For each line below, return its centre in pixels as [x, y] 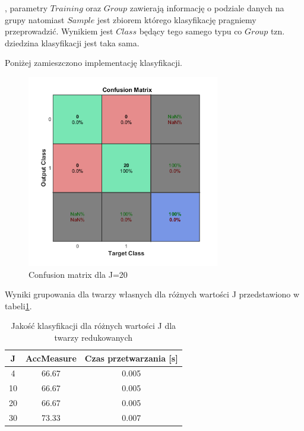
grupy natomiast [35, 19]
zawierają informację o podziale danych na [207, 8]
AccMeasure [51, 358]
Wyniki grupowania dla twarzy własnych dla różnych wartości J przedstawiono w [152, 294]
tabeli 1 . [18, 305]
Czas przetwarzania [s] [131, 358]
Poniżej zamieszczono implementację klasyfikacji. [94, 63]
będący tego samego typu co [191, 31]
